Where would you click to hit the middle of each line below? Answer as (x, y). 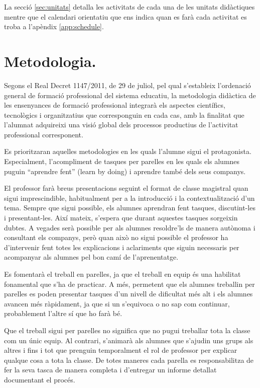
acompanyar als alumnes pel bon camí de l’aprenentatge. (91, 257)
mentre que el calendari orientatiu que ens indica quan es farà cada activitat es (125, 16)
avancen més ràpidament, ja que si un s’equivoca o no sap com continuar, (117, 303)
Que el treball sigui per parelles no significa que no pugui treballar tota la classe (127, 330)
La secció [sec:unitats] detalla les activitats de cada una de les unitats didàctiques (129, 7)
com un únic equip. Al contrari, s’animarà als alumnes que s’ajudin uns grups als (129, 340)
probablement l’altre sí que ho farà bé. (63, 313)
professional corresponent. (44, 134)
